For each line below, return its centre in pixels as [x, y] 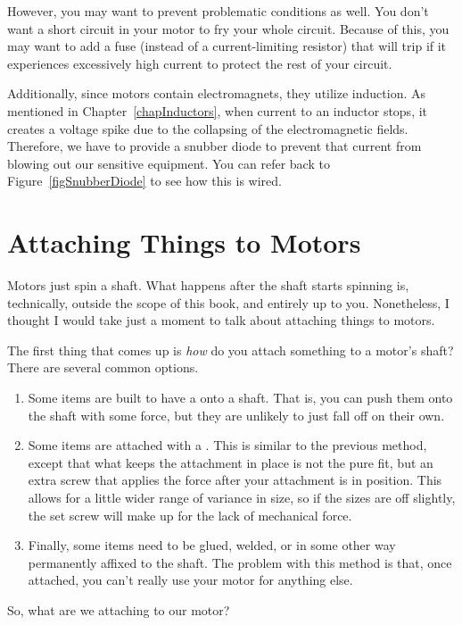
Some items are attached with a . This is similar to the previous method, [227, 445]
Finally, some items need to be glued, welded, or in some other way [212, 545]
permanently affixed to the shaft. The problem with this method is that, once [240, 562]
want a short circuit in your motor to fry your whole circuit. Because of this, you [228, 28]
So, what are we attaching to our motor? [119, 609]
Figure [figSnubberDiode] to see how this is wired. [144, 181]
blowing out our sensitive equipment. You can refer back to [169, 163]
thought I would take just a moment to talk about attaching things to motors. [221, 320]
